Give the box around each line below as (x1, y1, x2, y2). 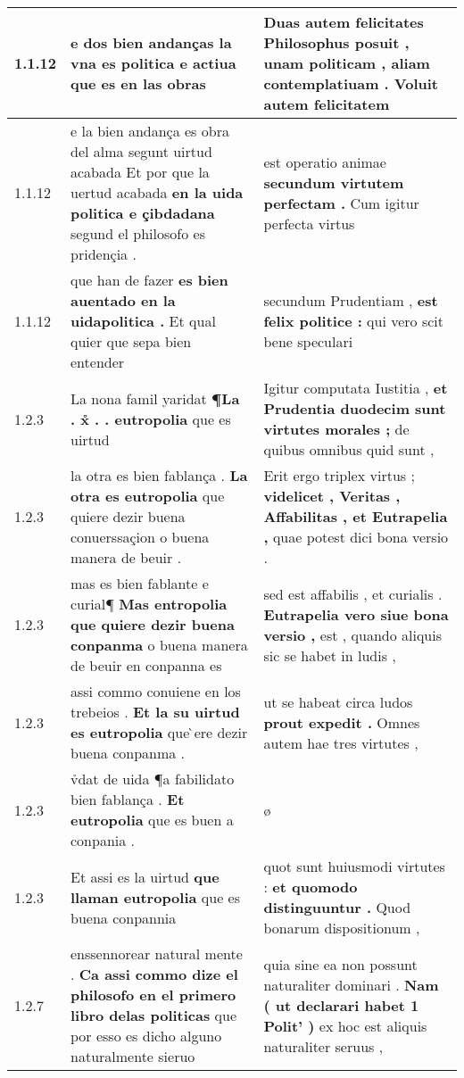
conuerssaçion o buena (70, 527, 210, 547)
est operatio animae (263, 151, 386, 172)
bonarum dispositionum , (263, 917, 420, 938)
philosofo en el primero (70, 984, 236, 1005)
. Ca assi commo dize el (70, 964, 238, 984)
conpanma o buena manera (70, 634, 248, 655)
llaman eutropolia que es (70, 886, 240, 908)
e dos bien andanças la (70, 32, 232, 53)
